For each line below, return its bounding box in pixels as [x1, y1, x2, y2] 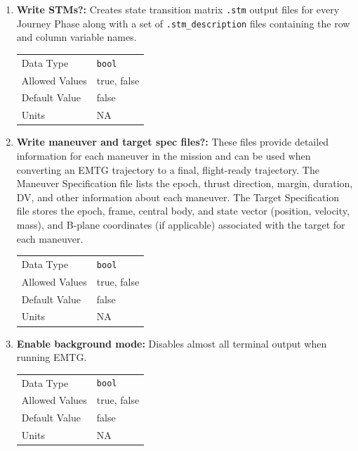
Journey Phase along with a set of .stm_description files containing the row [16, 15, 350, 30]
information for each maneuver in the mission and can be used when [16, 148, 311, 163]
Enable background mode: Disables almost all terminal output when [16, 336, 327, 350]
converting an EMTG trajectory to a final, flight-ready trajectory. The [16, 162, 319, 177]
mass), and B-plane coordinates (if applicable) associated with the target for [16, 217, 345, 231]
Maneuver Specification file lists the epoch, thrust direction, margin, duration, [16, 176, 353, 191]
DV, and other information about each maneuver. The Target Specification [16, 189, 340, 204]
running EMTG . [16, 350, 87, 364]
